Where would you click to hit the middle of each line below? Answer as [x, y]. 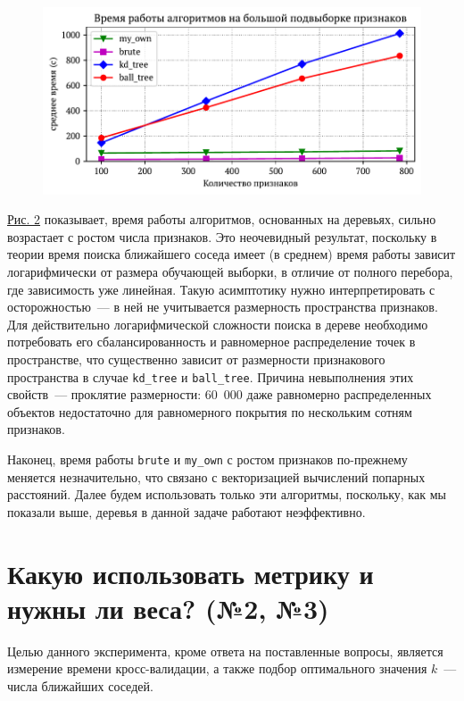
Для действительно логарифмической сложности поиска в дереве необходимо [218, 324]
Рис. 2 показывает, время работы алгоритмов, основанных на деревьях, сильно [222, 219]
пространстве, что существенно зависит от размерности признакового [196, 359]
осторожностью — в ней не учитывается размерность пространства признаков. [223, 307]
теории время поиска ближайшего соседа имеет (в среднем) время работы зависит [232, 254]
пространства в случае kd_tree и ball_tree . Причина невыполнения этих [211, 376]
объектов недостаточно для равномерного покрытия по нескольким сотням [210, 411]
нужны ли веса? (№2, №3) [168, 608]
